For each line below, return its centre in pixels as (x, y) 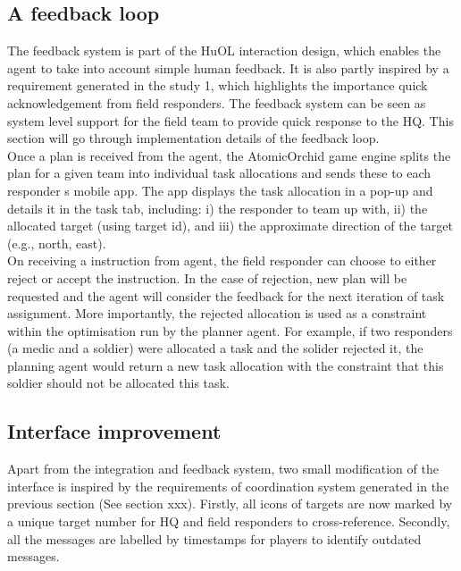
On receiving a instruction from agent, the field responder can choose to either (222, 260)
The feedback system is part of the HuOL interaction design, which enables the (224, 50)
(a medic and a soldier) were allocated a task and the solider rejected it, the (215, 348)
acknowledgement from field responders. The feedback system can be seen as (217, 102)
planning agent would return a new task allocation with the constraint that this (226, 365)
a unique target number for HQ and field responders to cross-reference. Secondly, (229, 521)
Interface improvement (114, 431)
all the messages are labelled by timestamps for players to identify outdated (214, 538)
